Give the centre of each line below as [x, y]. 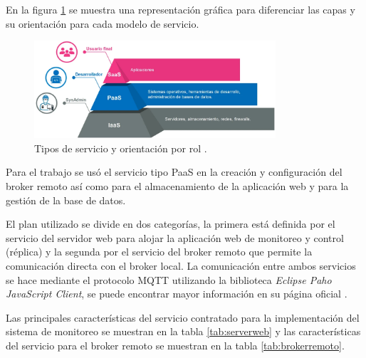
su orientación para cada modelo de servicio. [103, 23]
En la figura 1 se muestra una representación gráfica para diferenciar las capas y [181, 9]
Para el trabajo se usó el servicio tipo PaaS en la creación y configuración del [174, 172]
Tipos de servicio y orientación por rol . [121, 148]
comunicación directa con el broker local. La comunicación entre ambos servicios [181, 266]
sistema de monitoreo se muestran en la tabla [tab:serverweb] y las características [183, 331]
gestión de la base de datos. [66, 200]
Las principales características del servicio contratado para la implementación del [183, 317]
